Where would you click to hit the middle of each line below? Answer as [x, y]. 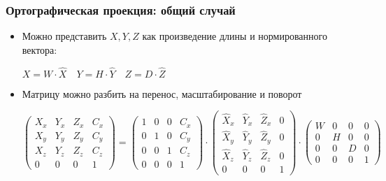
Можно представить [64, 36]
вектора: [40, 49]
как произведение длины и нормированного [235, 36]
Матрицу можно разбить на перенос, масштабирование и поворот [162, 93]
